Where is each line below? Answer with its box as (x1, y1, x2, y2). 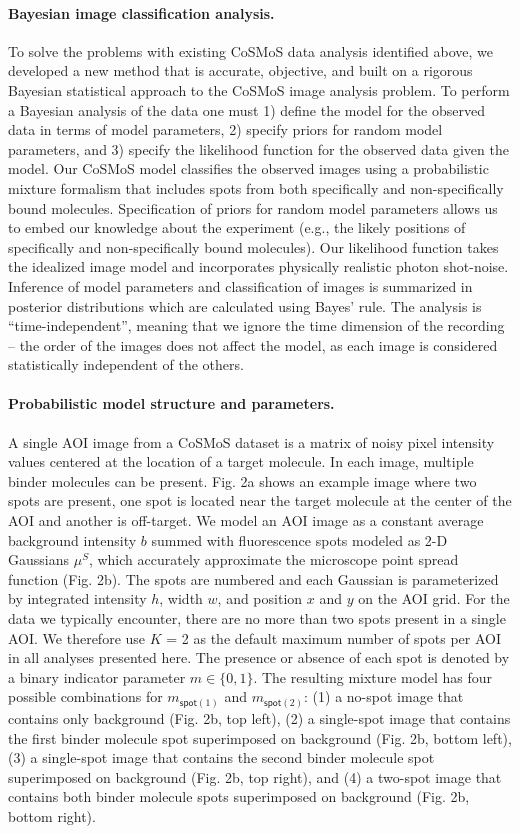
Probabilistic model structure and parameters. (8, 393, 335, 414)
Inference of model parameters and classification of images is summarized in (8, 275, 473, 296)
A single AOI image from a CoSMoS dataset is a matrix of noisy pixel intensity (8, 431, 495, 452)
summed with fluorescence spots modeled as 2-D (151, 529, 448, 550)
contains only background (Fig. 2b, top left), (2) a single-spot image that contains (8, 707, 511, 728)
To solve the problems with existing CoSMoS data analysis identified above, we (8, 40, 493, 61)
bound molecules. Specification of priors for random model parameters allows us (8, 197, 498, 218)
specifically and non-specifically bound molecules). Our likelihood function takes (8, 236, 499, 257)
